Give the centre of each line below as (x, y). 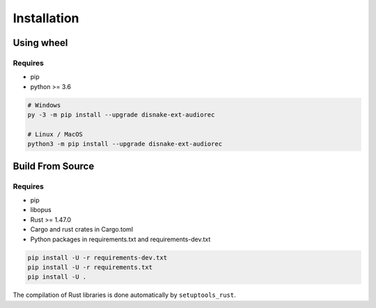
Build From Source (54, 166)
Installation (46, 18)
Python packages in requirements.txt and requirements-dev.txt (120, 239)
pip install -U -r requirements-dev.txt (97, 258)
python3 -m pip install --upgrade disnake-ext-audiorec (125, 144)
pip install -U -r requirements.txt (90, 267)
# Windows (44, 105)
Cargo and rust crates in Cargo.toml (82, 229)
